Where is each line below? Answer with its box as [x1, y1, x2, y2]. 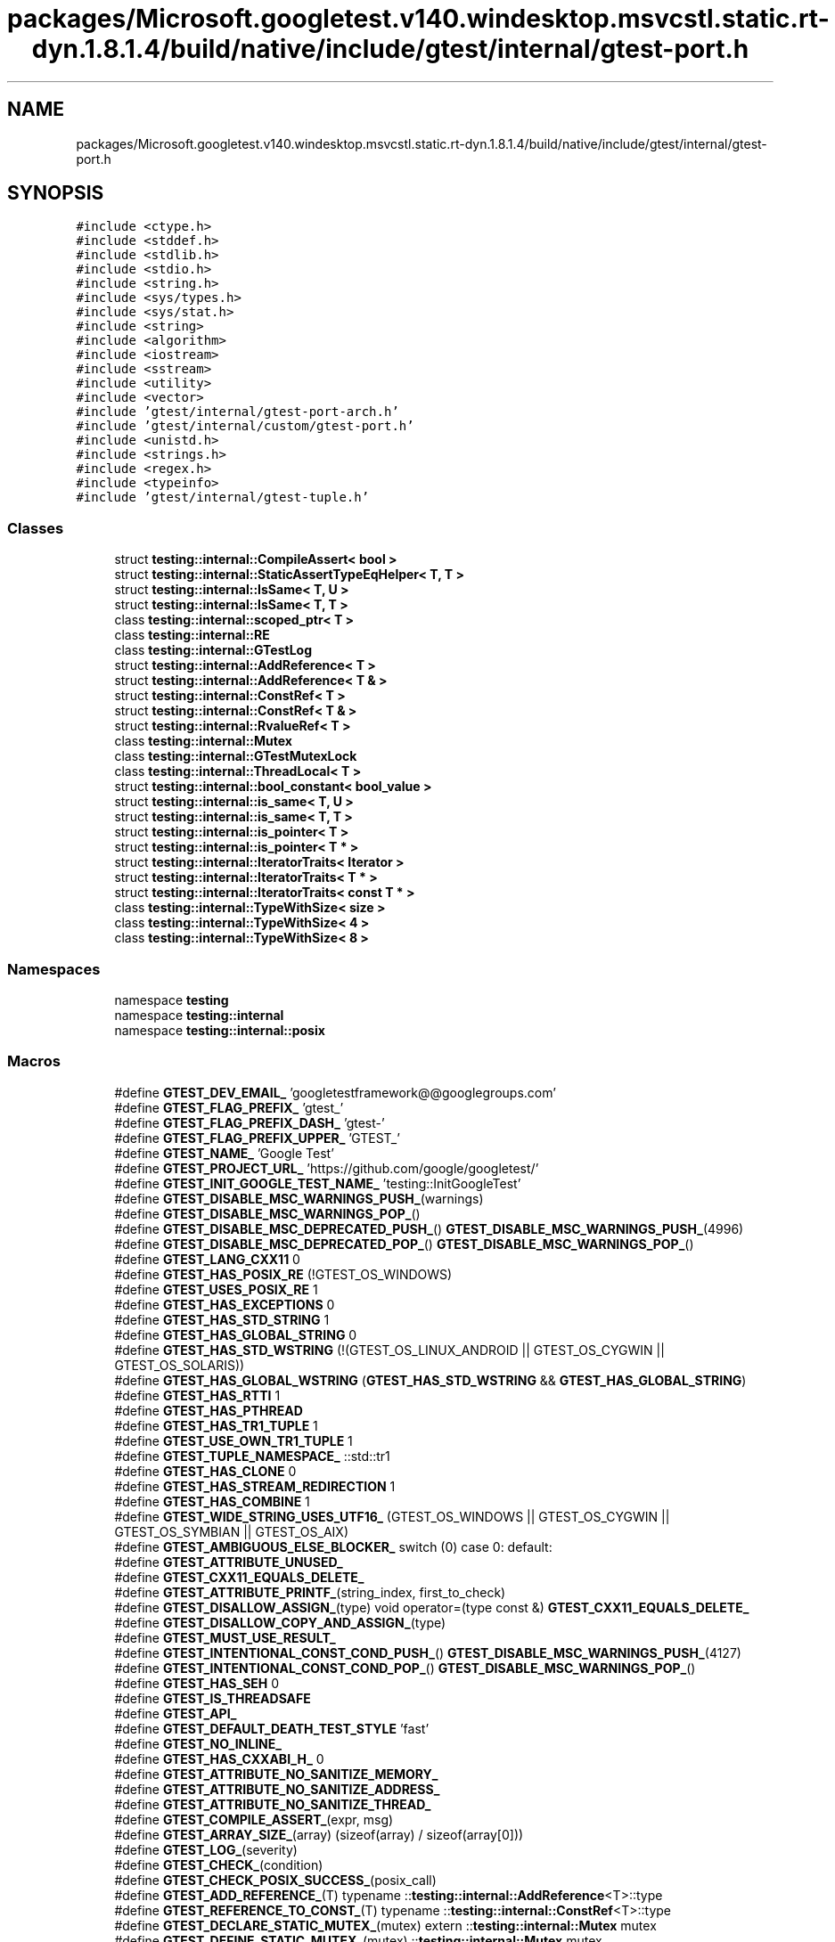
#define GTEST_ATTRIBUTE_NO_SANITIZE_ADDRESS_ [114, 1781, 440, 1797]
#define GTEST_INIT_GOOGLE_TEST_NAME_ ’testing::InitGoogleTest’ [114, 1175, 521, 1191]
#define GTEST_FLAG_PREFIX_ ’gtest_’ [114, 1099, 344, 1115]
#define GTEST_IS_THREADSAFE [114, 1690, 311, 1706]
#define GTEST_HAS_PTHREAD [114, 1402, 303, 1418]
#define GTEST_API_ [114, 1705, 237, 1721]
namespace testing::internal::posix [114, 1022, 325, 1038]
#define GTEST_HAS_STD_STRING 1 [114, 1311, 330, 1327]
